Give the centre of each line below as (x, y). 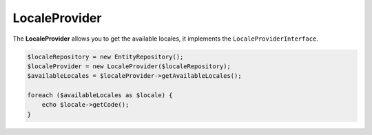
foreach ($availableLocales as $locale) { (100, 95)
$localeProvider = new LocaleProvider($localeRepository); (129, 66)
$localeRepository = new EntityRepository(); (105, 56)
